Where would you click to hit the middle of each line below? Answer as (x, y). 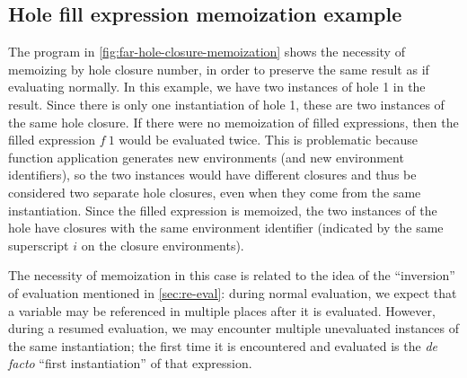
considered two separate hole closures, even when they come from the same (215, 192)
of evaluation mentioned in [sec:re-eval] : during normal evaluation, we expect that (233, 292)
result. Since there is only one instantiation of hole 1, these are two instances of (226, 104)
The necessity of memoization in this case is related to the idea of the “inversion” (232, 275)
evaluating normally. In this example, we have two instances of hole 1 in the (217, 87)
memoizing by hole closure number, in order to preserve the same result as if (219, 69)
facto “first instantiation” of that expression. (130, 363)
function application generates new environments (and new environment (206, 157)
